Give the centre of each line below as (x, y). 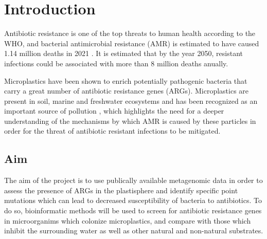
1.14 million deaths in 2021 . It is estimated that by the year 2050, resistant (123, 53)
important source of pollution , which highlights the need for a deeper (114, 111)
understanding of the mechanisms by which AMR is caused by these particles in (130, 121)
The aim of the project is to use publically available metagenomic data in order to (133, 180)
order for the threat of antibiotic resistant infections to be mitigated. (112, 131)
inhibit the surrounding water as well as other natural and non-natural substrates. (134, 231)
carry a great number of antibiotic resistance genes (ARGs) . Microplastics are (127, 91)
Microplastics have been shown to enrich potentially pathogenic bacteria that (126, 80)
